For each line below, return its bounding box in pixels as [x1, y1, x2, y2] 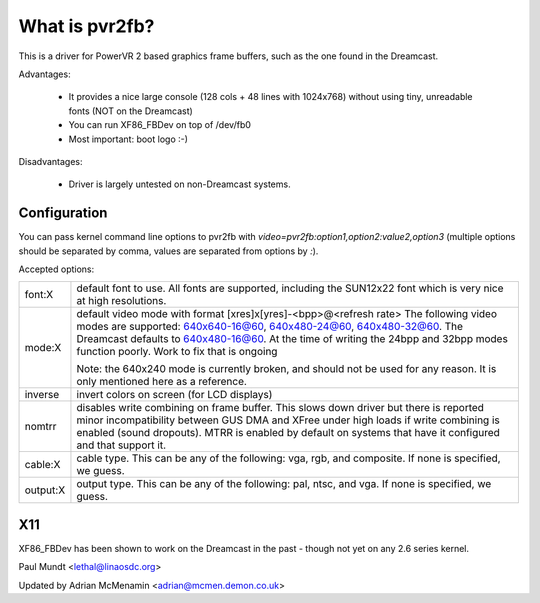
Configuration [18, 205, 108, 222]
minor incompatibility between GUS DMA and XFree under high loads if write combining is [76, 413, 500, 427]
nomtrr [24, 420, 57, 434]
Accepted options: [18, 263, 95, 275]
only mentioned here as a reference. [76, 375, 247, 389]
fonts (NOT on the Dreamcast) [68, 105, 194, 117]
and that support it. [76, 438, 167, 452]
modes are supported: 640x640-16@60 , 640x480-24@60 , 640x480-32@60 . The [76, 320, 464, 334]
